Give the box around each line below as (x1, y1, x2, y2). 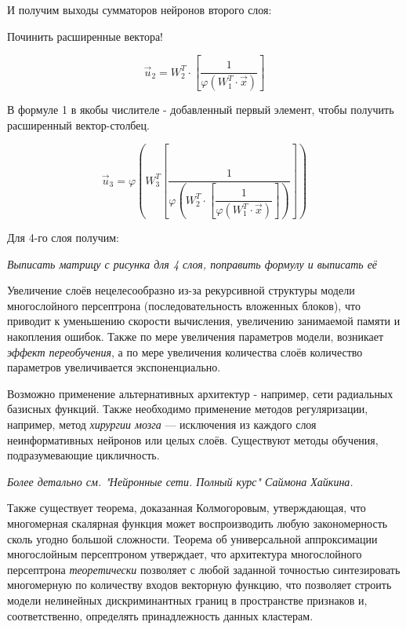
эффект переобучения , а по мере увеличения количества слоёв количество (7, 343, 363, 360)
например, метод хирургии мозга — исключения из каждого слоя (7, 416, 317, 432)
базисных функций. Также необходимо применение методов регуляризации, (7, 400, 368, 417)
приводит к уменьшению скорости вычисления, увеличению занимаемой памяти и (7, 313, 401, 329)
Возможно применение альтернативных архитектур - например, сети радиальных (7, 385, 393, 401)
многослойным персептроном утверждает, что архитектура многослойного (7, 546, 362, 562)
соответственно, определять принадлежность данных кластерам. (7, 607, 314, 624)
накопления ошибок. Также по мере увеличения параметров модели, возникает (7, 328, 384, 345)
